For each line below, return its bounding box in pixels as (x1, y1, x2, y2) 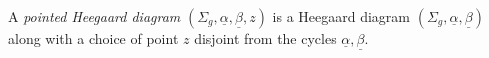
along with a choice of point (8, 28, 179, 48)
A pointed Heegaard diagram (8, 6, 181, 26)
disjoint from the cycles (194, 28, 337, 48)
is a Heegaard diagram (272, 6, 411, 26)
